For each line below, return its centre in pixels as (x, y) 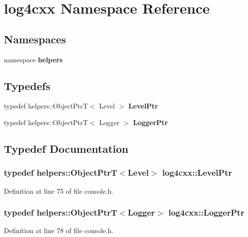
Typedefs (27, 85)
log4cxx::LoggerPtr (206, 212)
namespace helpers (33, 59)
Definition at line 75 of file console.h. (59, 191)
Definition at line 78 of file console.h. (59, 230)
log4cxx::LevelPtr (197, 173)
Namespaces (35, 39)
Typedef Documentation (66, 148)
